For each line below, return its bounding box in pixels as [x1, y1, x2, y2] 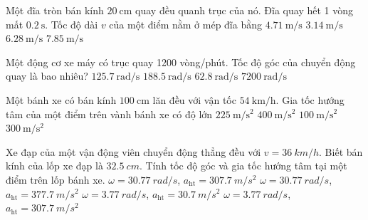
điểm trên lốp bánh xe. [6, 172, 105, 187]
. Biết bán [319, 144, 363, 159]
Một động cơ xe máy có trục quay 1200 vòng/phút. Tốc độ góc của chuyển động [6, 54, 356, 69]
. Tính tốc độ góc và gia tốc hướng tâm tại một [139, 158, 347, 173]
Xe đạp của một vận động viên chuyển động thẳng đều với [6, 144, 261, 159]
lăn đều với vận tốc [152, 92, 236, 107]
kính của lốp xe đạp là [6, 158, 103, 173]
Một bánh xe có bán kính [6, 92, 117, 107]
